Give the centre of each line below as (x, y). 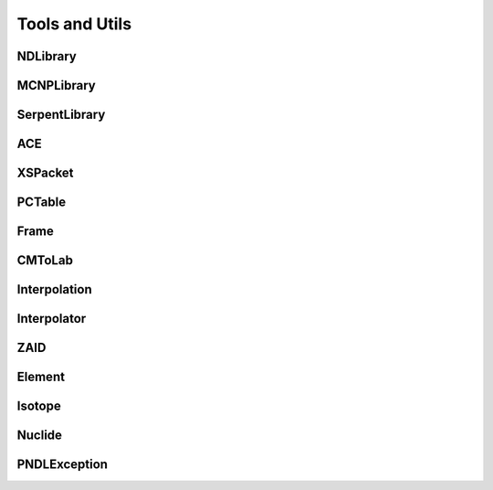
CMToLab (45, 261)
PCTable (42, 202)
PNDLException (63, 465)
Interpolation (55, 289)
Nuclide (40, 436)
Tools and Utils (74, 24)
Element (41, 377)
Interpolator (52, 319)
